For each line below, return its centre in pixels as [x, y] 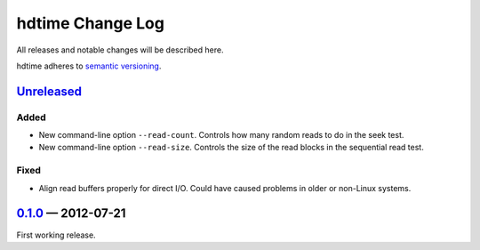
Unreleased [49, 91]
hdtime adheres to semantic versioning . [89, 66]
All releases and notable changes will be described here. [120, 50]
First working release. [56, 235]
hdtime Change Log [90, 23]
